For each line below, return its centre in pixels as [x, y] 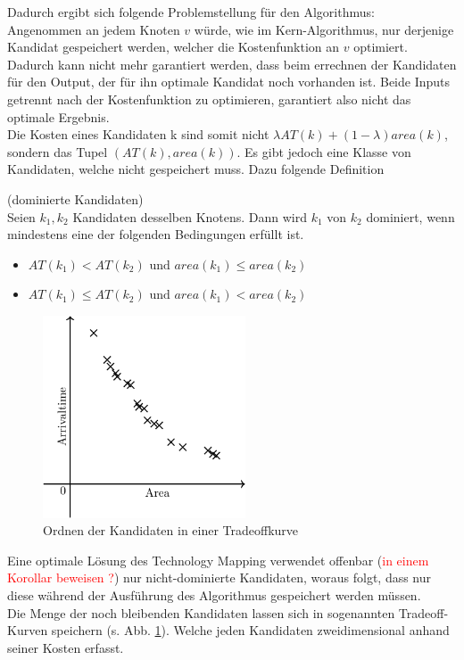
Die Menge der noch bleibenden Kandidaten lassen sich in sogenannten [201, 612]
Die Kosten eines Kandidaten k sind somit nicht [138, 134]
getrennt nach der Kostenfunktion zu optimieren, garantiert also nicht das [209, 99]
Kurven [28, 630]
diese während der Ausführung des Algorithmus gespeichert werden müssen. [214, 595]
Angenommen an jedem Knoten [94, 29]
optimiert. [381, 47]
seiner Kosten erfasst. [66, 647]
